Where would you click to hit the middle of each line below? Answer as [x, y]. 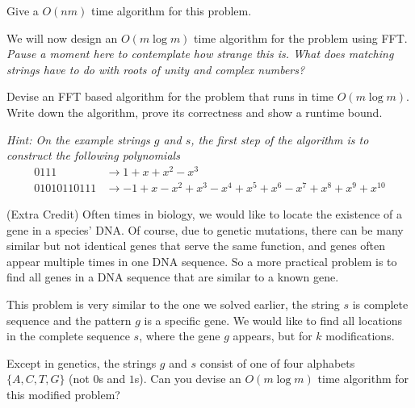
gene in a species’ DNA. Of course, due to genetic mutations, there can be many [205, 229]
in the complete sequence [68, 336]
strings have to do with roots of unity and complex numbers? [156, 69]
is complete [380, 304]
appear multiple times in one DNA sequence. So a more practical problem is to [202, 261]
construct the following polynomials [93, 155]
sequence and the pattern [69, 320]
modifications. [360, 336]
